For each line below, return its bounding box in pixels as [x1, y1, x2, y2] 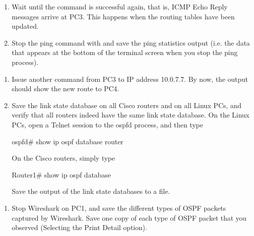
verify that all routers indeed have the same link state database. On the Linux [11, 110, 250, 120]
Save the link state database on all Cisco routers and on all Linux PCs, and [11, 100, 242, 110]
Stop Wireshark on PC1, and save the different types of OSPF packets [11, 202, 226, 213]
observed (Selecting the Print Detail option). [11, 222, 147, 233]
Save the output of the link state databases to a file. [11, 186, 170, 196]
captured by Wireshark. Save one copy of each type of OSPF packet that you [11, 212, 247, 223]
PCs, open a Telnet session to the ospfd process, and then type [11, 119, 203, 129]
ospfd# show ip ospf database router [11, 136, 124, 146]
